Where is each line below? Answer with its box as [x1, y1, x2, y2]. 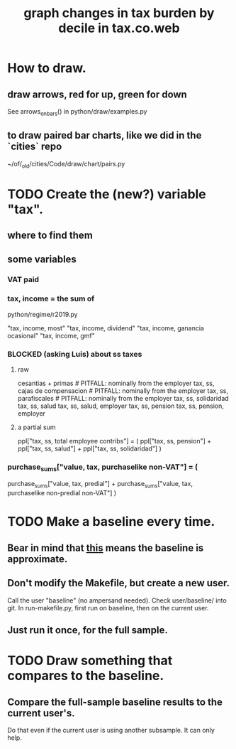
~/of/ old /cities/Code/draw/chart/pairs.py [7, 159, 125, 170]
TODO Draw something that [7, 652, 173, 669]
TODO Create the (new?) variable [7, 186, 207, 202]
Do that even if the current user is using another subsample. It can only [7, 726, 215, 735]
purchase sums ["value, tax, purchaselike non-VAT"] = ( [7, 462, 198, 473]
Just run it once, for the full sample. [7, 624, 168, 637]
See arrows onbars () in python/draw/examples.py [7, 107, 147, 117]
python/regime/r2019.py [7, 310, 78, 318]
